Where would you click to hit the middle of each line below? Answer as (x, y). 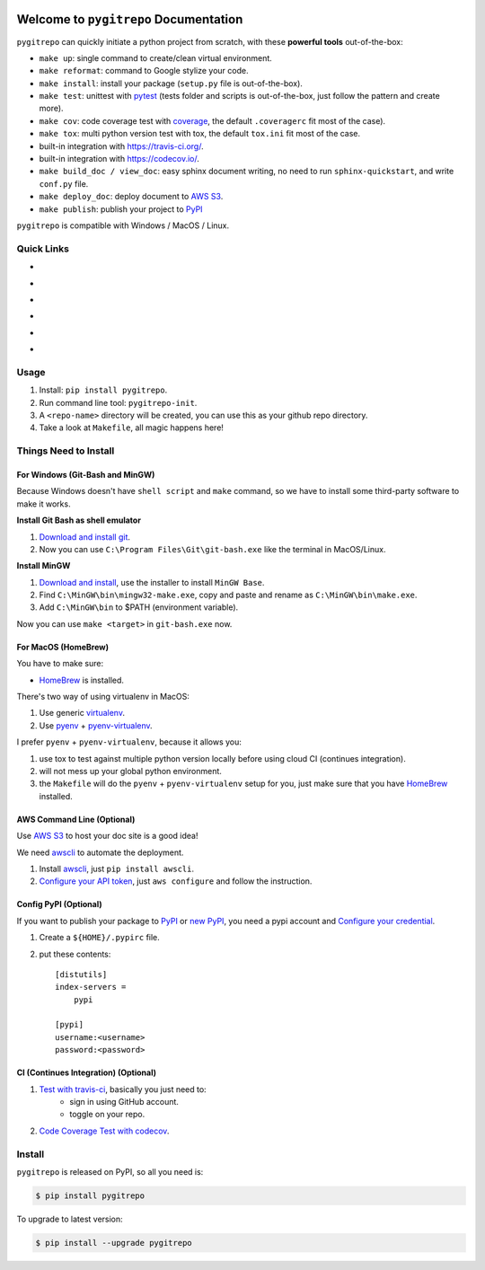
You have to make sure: (60, 664)
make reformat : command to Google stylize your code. (144, 71)
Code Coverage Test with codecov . (104, 1131)
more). (51, 109)
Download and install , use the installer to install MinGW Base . (152, 582)
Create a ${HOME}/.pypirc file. (100, 938)
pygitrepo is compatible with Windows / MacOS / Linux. (123, 225)
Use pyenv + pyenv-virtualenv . (96, 725)
